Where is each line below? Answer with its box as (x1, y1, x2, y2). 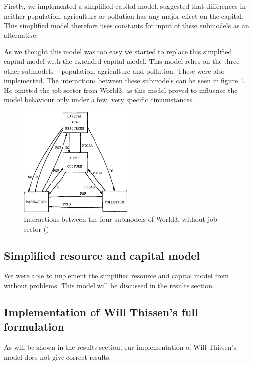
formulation (4, 319, 64, 334)
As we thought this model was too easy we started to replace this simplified (4, 46, 232, 57)
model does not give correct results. (4, 351, 111, 362)
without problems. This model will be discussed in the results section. (4, 280, 214, 290)
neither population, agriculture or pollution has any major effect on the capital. (4, 10, 244, 21)
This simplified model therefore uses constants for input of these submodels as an (4, 20, 249, 30)
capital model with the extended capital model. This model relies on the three (4, 56, 240, 66)
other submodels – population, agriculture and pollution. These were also (4, 65, 225, 76)
